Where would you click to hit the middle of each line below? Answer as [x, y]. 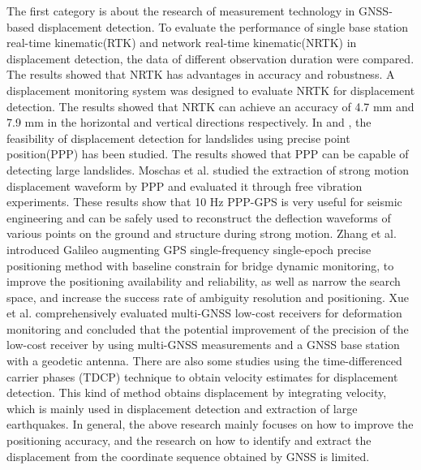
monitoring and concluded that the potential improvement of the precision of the [208, 328]
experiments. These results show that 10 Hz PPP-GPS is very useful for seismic [204, 202]
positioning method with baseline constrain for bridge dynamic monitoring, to [200, 265]
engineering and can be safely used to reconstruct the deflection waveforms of [199, 217]
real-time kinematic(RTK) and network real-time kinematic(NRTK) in [182, 43]
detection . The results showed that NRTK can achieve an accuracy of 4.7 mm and [210, 106]
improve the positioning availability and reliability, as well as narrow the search [204, 281]
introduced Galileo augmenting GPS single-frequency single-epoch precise [189, 249]
